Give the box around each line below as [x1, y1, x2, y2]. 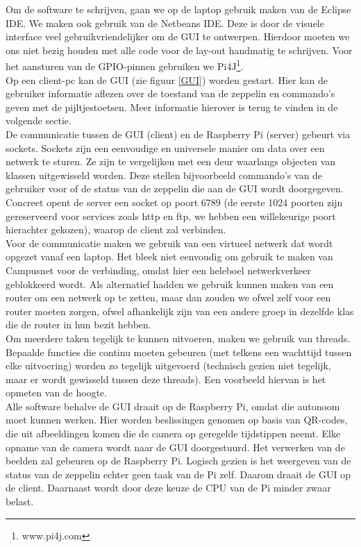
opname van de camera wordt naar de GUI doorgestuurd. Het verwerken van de [6, 439, 345, 454]
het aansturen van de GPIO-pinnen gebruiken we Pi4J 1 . [6, 57, 244, 74]
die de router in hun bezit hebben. [6, 317, 151, 332]
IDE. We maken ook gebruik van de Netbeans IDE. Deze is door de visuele [6, 15, 324, 30]
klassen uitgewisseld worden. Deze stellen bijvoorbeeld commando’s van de [6, 167, 323, 182]
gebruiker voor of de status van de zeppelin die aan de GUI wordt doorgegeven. [6, 181, 344, 196]
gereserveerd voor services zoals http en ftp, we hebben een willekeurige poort [6, 208, 336, 223]
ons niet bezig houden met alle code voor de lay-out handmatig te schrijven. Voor [6, 42, 353, 57]
